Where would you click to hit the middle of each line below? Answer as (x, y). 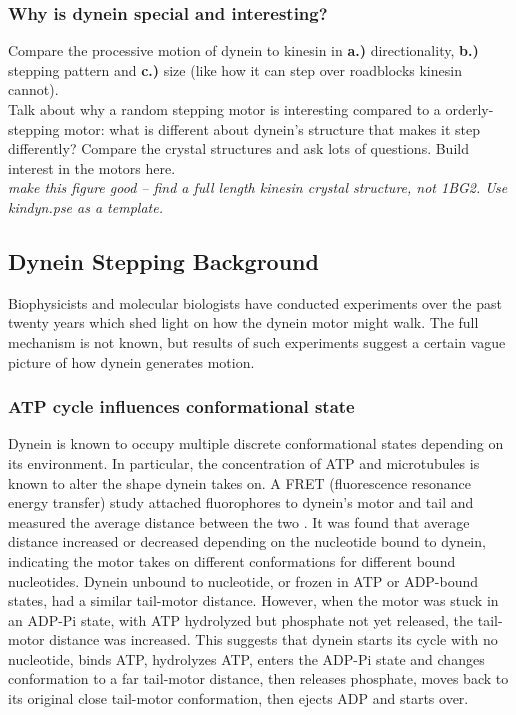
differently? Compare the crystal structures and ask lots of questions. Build (238, 148)
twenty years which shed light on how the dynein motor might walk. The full (243, 322)
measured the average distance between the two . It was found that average (239, 521)
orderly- (469, 109)
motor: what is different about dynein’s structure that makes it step (272, 128)
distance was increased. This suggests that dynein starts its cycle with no (273, 639)
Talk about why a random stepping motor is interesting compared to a (224, 109)
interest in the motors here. (92, 167)
